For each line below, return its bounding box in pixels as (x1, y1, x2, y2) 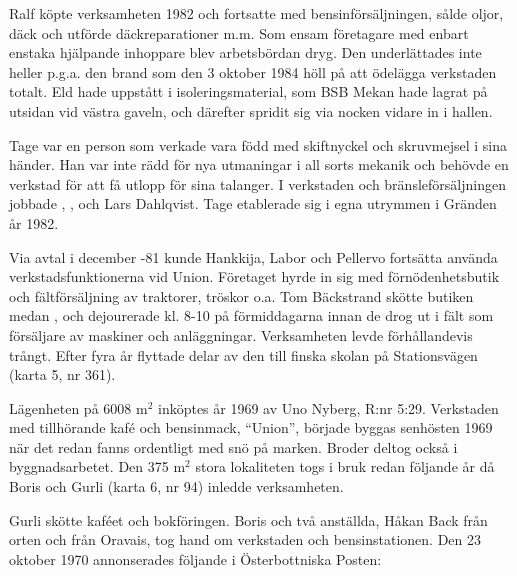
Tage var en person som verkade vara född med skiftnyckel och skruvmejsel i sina (9, 134, 508, 155)
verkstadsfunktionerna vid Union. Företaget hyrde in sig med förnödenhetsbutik (9, 266, 500, 287)
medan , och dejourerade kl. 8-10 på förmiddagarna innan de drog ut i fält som (9, 305, 494, 326)
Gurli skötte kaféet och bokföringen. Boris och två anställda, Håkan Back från (9, 509, 488, 530)
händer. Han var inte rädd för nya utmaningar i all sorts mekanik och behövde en (9, 154, 509, 175)
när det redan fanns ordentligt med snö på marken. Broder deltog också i (9, 436, 458, 457)
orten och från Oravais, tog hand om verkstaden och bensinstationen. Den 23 (9, 529, 482, 550)
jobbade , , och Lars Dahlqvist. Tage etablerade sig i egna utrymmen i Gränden (9, 193, 497, 214)
